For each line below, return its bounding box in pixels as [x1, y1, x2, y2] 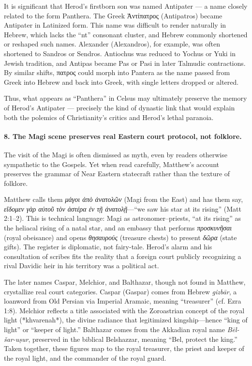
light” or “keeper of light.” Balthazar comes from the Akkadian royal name [4, 324, 225, 335]
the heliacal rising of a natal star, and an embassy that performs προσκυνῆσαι [4, 223, 232, 233]
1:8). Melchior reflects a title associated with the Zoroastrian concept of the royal [4, 305, 245, 315]
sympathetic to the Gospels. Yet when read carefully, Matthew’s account [4, 159, 219, 169]
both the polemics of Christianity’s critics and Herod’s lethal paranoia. [4, 112, 214, 122]
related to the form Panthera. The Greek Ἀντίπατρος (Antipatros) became [4, 10, 222, 20]
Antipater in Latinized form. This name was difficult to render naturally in [4, 20, 226, 30]
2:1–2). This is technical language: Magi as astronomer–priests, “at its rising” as [4, 213, 241, 223]
